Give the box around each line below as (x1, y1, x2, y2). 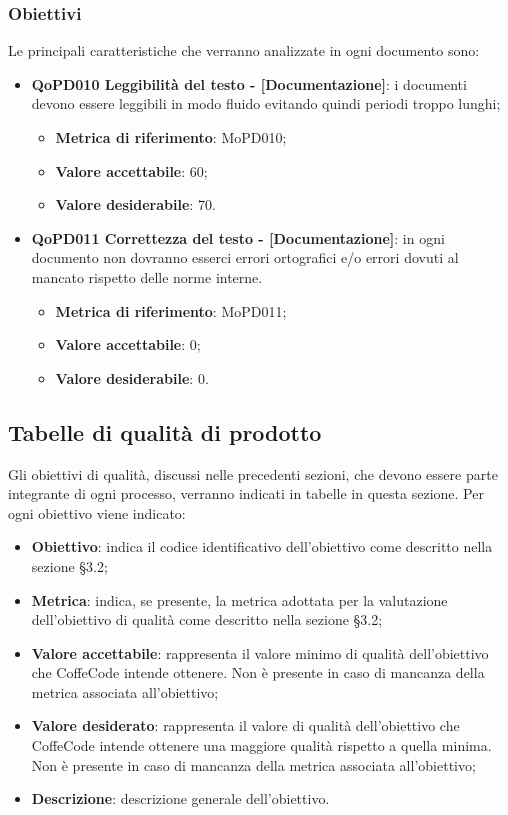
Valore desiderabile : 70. (55, 194, 216, 215)
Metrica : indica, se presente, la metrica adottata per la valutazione (31, 589, 448, 610)
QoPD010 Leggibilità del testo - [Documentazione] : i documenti (31, 73, 467, 94)
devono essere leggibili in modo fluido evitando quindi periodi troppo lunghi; (31, 93, 501, 114)
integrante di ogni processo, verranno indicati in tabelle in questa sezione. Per (8, 483, 484, 504)
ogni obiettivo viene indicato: (8, 502, 186, 523)
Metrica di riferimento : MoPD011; (55, 300, 287, 321)
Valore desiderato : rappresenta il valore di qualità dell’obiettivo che (31, 715, 460, 736)
